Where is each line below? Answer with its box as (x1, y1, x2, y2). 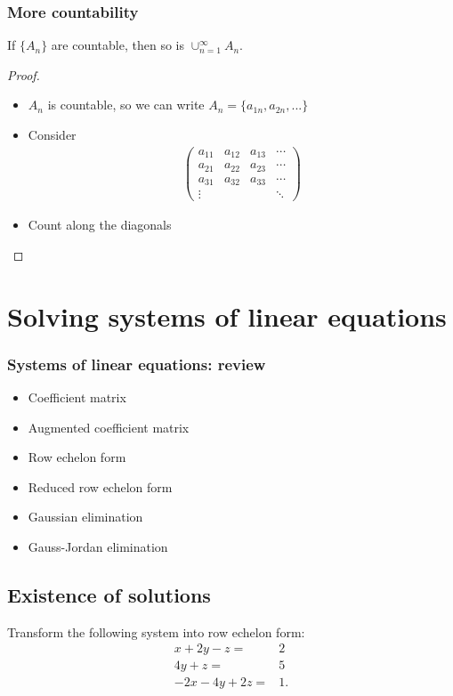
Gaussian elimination (28, 507, 143, 526)
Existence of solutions (7, 580, 211, 608)
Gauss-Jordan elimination (28, 537, 168, 555)
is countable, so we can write (47, 95, 205, 114)
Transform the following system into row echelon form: (7, 622, 305, 641)
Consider (28, 125, 77, 143)
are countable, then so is (51, 36, 184, 54)
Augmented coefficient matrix (28, 417, 190, 436)
